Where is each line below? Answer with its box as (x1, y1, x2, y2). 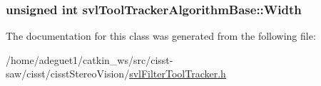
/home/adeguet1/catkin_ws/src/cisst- (6, 52, 173, 67)
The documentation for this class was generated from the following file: (6, 28, 316, 43)
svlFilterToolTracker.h (129, 66, 226, 81)
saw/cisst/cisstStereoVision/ (6, 66, 130, 81)
